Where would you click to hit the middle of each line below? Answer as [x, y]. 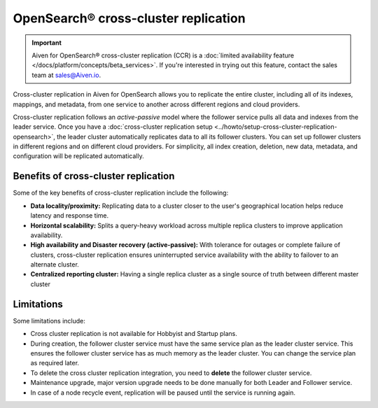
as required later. [55, 363]
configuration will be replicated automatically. [78, 156]
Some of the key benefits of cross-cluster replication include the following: [121, 193]
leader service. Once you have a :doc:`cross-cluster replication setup [113, 127]
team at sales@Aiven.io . [66, 75]
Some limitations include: [49, 321]
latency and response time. [70, 216]
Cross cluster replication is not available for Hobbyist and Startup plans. [134, 334]
